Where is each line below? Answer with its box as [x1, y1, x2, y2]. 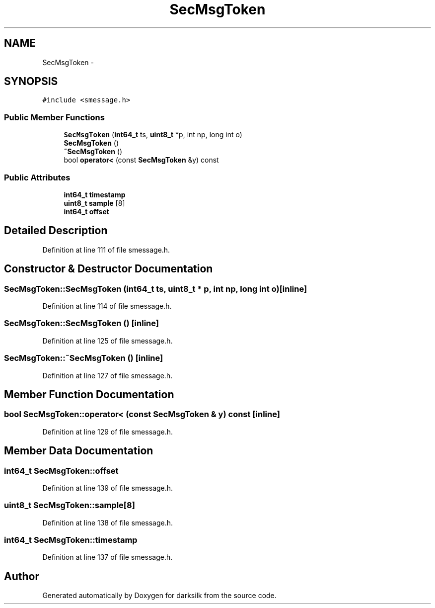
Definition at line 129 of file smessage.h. [42, 427, 173, 436]
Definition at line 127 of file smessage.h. [42, 371, 173, 380]
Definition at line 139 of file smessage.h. [42, 483, 173, 492]
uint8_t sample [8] [64, 198, 125, 207]
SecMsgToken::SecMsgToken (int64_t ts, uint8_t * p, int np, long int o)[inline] [4, 283, 307, 294]
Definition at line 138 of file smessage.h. [42, 518, 173, 527]
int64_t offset [64, 207, 109, 216]
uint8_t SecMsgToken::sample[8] [4, 500, 135, 511]
